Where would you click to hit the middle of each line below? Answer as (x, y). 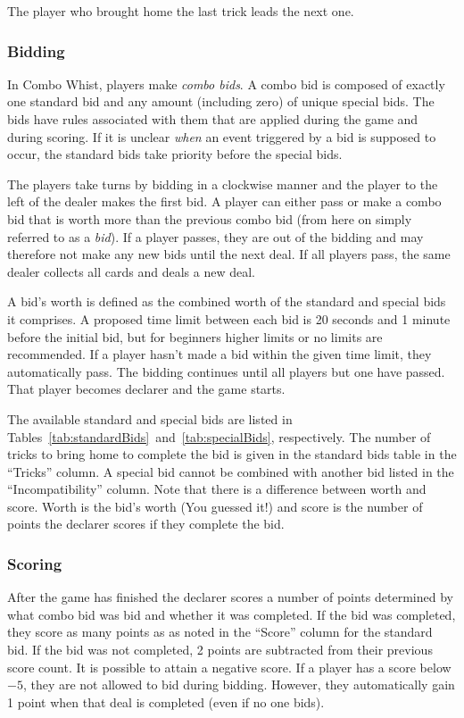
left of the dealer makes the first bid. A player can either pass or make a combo (224, 201)
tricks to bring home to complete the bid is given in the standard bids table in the (232, 454)
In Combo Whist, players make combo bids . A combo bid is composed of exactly (226, 83)
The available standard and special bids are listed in (150, 418)
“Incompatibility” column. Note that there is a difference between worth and (217, 489)
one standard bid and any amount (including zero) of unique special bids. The (221, 101)
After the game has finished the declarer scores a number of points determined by (230, 597)
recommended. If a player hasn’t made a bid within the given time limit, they (220, 354)
